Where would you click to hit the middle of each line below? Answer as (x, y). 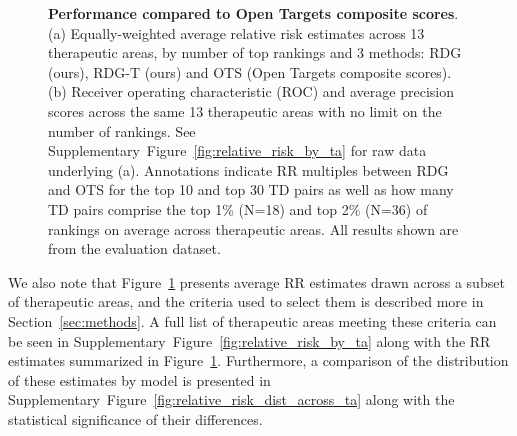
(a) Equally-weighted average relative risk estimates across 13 (236, 32)
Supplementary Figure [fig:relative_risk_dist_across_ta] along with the (231, 399)
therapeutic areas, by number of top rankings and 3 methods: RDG (255, 52)
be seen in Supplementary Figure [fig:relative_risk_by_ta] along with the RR (249, 340)
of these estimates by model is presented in (139, 379)
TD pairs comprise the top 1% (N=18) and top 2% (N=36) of (238, 208)
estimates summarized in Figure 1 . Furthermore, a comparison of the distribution (258, 360)
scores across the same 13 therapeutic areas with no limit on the (245, 110)
